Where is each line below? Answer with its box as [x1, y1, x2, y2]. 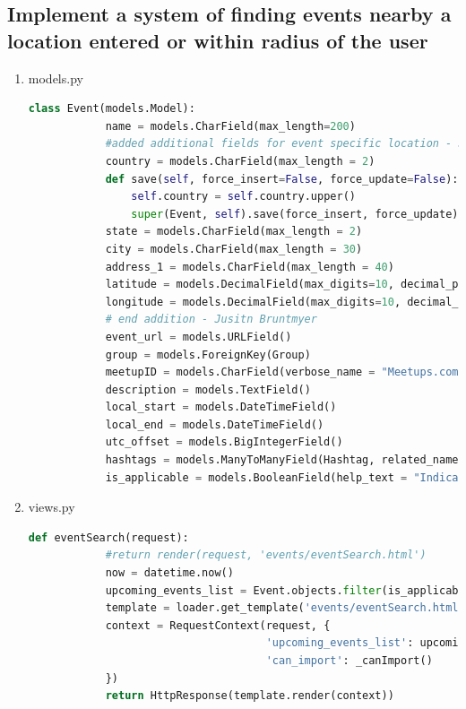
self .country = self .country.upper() [131, 190, 356, 203]
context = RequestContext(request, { [105, 618, 331, 632]
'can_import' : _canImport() [265, 654, 433, 667]
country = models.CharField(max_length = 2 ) [105, 154, 375, 168]
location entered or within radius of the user [7, 26, 428, 54]
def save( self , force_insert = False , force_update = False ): [105, 172, 459, 186]
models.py [28, 68, 83, 87]
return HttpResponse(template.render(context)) [105, 689, 394, 703]
